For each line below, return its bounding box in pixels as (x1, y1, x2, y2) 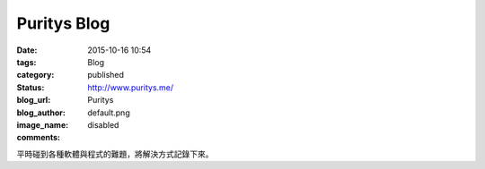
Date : (16, 45, 38, 55)
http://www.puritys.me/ (87, 81, 174, 93)
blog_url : (16, 95, 51, 106)
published (87, 70, 125, 80)
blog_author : (16, 107, 66, 118)
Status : (16, 81, 45, 93)
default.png (87, 107, 130, 118)
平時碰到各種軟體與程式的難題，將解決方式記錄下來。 (16, 148, 214, 159)
